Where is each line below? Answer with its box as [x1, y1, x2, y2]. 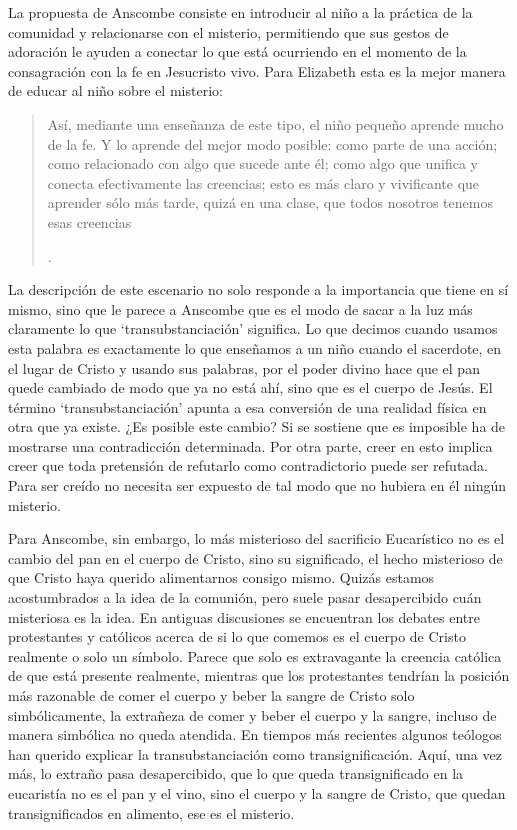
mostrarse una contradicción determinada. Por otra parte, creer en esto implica [8, 435, 493, 456]
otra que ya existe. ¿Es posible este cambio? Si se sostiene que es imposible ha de [8, 416, 506, 437]
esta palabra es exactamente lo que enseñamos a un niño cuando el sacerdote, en [8, 337, 502, 358]
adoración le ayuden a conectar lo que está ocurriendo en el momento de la [8, 41, 467, 62]
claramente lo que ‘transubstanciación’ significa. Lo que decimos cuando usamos [8, 318, 498, 339]
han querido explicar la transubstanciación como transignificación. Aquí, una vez [8, 743, 502, 764]
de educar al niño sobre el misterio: [8, 80, 223, 101]
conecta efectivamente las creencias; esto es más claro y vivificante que [47, 172, 480, 193]
